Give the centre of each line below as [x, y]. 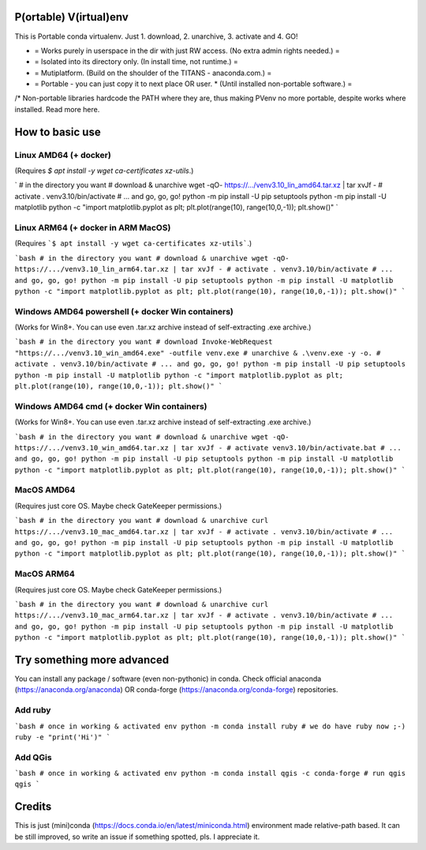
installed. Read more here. [57, 109]
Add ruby [33, 710]
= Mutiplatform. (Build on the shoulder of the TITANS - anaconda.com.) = [153, 73]
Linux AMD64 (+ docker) [63, 155]
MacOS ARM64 [45, 574]
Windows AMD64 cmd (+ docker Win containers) [111, 406]
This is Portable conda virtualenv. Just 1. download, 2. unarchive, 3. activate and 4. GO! [157, 36]
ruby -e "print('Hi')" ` [62, 737]
